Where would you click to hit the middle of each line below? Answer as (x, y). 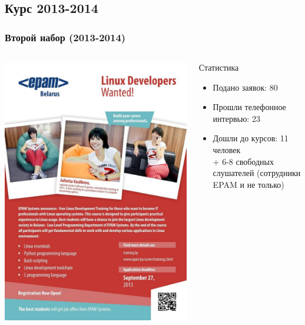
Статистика (219, 67)
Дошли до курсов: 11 (251, 138)
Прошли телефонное (249, 107)
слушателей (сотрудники (257, 173)
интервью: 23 (236, 118)
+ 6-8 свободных (243, 161)
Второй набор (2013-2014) (65, 37)
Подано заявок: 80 (245, 87)
